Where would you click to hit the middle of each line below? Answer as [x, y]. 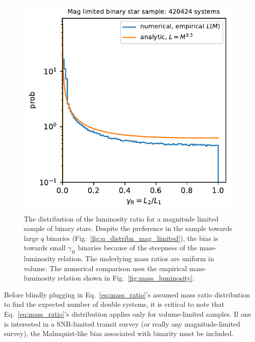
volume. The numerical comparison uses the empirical [105, 268]
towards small [45, 248]
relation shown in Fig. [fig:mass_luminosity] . [126, 278]
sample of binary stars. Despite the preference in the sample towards [128, 228]
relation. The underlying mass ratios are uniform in [136, 258]
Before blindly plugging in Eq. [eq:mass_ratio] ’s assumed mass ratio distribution [127, 294]
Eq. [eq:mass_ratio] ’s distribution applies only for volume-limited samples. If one [128, 314]
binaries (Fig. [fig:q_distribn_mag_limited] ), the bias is [132, 238]
